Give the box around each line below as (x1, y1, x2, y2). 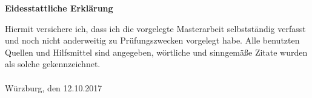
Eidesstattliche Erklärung (5, 2, 113, 14)
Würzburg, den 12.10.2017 (5, 81, 102, 94)
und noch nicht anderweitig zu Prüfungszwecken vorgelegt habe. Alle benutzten (5, 34, 300, 47)
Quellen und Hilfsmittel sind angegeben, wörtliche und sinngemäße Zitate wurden (5, 45, 308, 58)
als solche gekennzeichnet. (5, 57, 101, 70)
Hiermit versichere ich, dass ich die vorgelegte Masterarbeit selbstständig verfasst (5, 22, 306, 34)
